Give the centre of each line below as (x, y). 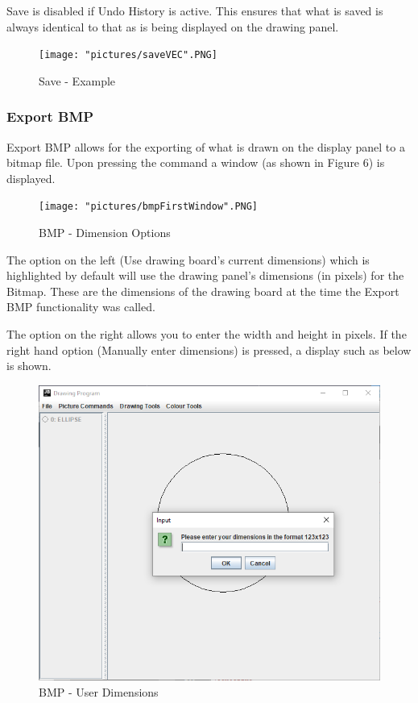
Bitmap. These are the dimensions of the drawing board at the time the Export (203, 291)
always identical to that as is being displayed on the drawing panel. (173, 26)
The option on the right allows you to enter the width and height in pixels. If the (207, 334)
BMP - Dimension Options (105, 233)
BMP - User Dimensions (99, 691)
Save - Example (77, 80)
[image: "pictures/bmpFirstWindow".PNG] (149, 207)
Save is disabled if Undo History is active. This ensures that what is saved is (195, 10)
